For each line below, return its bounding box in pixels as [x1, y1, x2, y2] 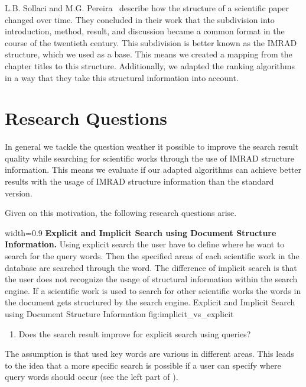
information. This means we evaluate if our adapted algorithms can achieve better [5, 163, 302, 176]
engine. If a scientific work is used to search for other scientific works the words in [5, 284, 301, 296]
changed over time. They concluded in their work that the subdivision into [5, 13, 275, 25]
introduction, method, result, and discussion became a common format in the [5, 25, 285, 37]
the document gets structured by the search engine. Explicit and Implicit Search [5, 296, 295, 308]
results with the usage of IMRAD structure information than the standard [5, 175, 274, 188]
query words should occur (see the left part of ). [5, 370, 178, 383]
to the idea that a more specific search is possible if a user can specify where [5, 359, 281, 371]
